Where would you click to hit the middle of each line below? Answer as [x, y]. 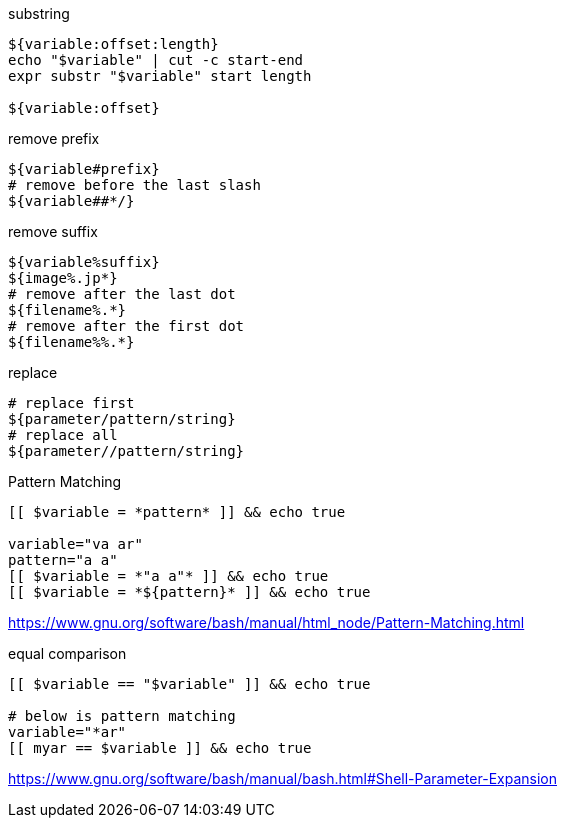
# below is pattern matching [122, 716]
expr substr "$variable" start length [160, 76]
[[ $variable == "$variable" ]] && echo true [189, 684]
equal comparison [67, 653]
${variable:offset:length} [113, 44]
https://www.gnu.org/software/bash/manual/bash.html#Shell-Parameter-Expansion [282, 778]
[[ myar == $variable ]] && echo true [160, 748]
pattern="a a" [63, 560]
